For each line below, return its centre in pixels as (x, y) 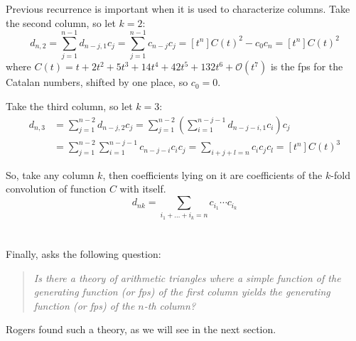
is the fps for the (307, 66)
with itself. (143, 189)
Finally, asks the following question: (83, 253)
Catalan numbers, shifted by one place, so (97, 82)
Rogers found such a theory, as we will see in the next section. (141, 329)
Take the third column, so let (69, 105)
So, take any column (50, 174)
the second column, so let (61, 22)
